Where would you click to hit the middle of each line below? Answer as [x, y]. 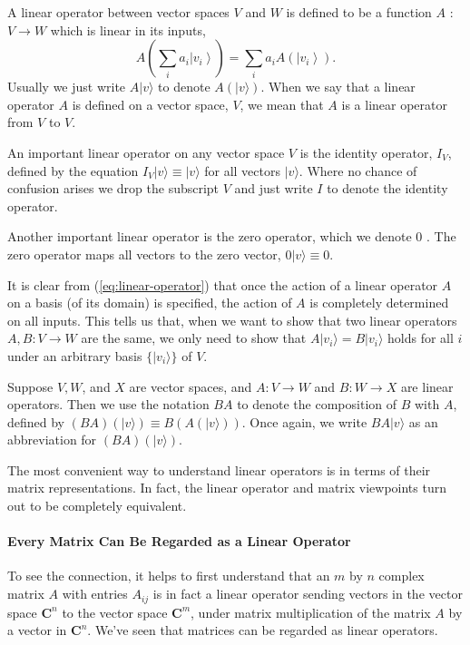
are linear [427, 386]
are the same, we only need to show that [194, 338]
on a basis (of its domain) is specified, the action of [150, 303]
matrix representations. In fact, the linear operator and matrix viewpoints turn [227, 488]
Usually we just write [67, 87]
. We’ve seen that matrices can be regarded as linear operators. [263, 630]
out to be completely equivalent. [97, 506]
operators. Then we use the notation [108, 404]
